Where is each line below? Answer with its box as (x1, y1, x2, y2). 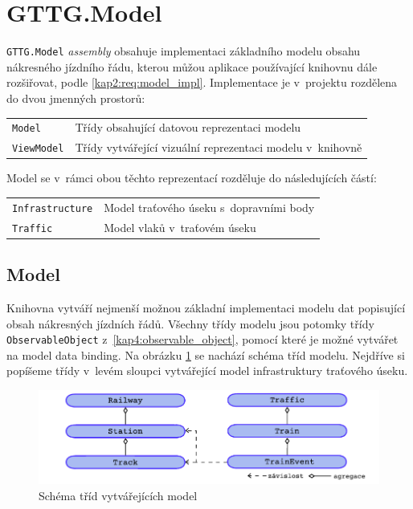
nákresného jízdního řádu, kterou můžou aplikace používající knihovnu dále (6, 58, 378, 75)
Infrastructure (12, 202, 93, 214)
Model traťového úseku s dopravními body (104, 198, 315, 215)
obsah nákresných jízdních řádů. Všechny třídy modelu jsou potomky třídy (6, 315, 374, 332)
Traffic (12, 222, 53, 234)
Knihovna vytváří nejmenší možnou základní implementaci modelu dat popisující (6, 299, 406, 316)
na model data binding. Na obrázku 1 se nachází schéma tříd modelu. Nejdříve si (6, 346, 405, 363)
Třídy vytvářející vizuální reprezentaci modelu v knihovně (75, 139, 362, 156)
